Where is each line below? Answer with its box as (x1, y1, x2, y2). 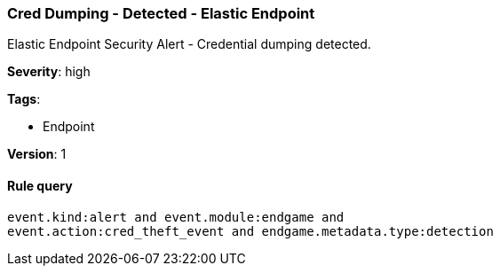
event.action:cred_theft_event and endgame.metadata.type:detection (7, 223, 494, 238)
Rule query (7, 177, 73, 193)
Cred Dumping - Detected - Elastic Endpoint (7, 4, 315, 22)
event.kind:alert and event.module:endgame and (7, 209, 345, 224)
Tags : (7, 91, 41, 107)
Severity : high (7, 64, 91, 80)
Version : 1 (7, 146, 67, 162)
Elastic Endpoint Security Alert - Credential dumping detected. (7, 36, 371, 52)
